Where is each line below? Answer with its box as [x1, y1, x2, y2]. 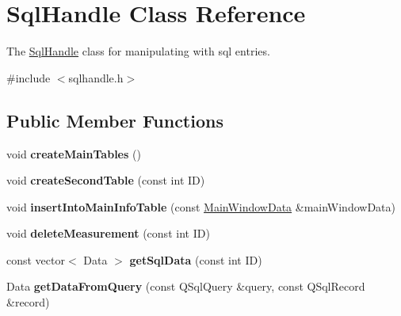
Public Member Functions [6, 108, 223, 132]
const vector [6, 251, 65, 268]
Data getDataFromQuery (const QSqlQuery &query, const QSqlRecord [6, 278, 365, 295]
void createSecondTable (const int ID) [6, 172, 205, 188]
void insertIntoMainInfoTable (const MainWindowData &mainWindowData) [6, 198, 395, 215]
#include [6, 69, 51, 86]
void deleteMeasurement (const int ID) [6, 225, 210, 242]
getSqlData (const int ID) [129, 251, 262, 268]
